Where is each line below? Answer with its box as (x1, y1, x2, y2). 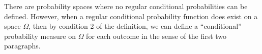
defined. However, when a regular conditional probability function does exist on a (4, 11, 258, 21)
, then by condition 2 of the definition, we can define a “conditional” (28, 21, 242, 31)
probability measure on (4, 30, 76, 41)
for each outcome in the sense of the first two (86, 30, 227, 41)
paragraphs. (4, 40, 41, 51)
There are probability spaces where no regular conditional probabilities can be (4, 1, 248, 11)
